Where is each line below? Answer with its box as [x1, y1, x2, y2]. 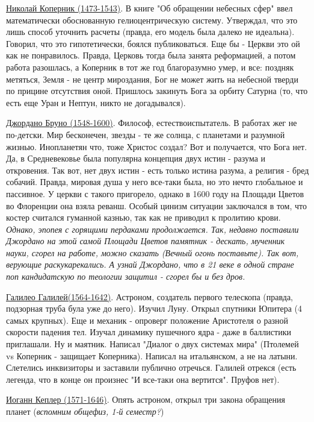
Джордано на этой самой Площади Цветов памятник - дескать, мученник [6, 235, 285, 247]
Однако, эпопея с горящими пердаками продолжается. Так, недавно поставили [6, 222, 299, 235]
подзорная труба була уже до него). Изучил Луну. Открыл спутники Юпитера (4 [6, 302, 303, 315]
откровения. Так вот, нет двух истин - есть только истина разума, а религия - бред [6, 163, 309, 176]
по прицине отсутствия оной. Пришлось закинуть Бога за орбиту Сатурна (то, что [6, 84, 308, 97]
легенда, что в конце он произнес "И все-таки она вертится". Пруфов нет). [6, 373, 280, 385]
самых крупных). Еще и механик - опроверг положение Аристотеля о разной [6, 313, 289, 326]
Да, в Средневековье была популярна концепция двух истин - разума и [6, 152, 266, 165]
